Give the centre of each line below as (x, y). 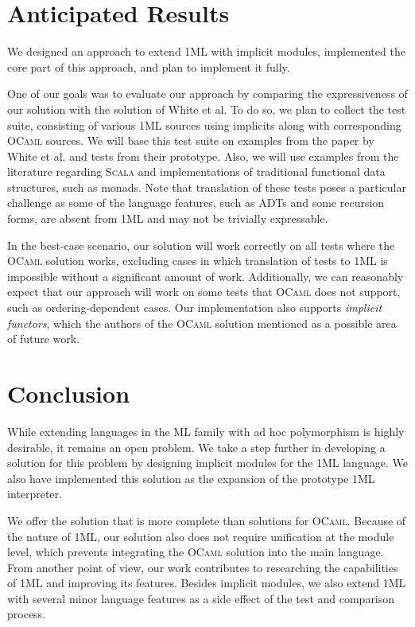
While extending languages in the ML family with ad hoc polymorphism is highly (206, 431)
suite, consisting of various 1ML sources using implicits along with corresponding (204, 125)
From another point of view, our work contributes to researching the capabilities (203, 567)
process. (27, 614)
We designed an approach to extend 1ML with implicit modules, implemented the (206, 51)
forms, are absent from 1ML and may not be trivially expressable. (168, 218)
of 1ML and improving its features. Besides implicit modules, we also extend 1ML (207, 583)
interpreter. (35, 494)
